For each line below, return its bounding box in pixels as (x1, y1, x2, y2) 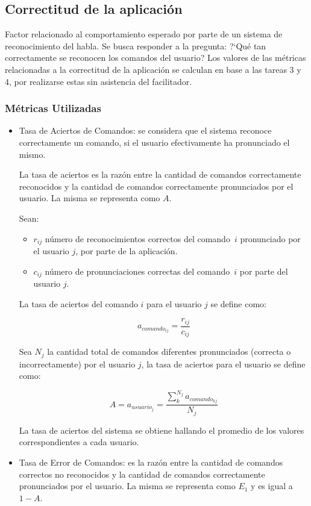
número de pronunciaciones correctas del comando (45, 264, 230, 277)
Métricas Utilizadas (5, 101, 101, 116)
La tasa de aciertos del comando (19, 297, 138, 310)
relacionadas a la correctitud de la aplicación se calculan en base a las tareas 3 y (5, 63, 301, 75)
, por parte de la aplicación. (75, 245, 178, 257)
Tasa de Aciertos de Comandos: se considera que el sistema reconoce (19, 124, 272, 137)
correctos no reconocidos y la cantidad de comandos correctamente (19, 467, 265, 480)
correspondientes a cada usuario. (19, 436, 139, 448)
